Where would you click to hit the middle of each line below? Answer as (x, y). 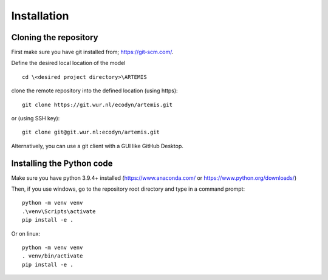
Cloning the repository (55, 37)
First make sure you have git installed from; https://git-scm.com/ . (92, 52)
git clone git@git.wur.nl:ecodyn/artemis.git (91, 132)
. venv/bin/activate (53, 256)
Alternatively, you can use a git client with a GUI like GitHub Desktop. (97, 146)
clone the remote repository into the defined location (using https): (95, 90)
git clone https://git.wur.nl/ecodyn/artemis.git (97, 104)
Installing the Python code (62, 163)
